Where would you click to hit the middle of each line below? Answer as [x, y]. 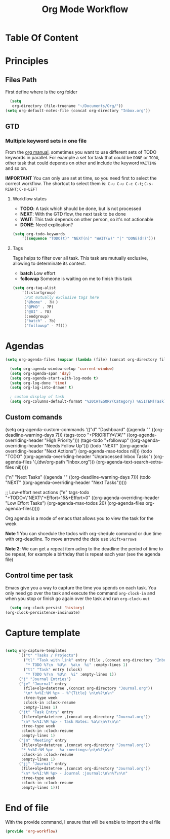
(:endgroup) [37, 316]
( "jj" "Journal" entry [42, 764]
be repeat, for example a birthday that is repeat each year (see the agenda [83, 554]
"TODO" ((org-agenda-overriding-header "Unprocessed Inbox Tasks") [79, 456]
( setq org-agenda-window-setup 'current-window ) [62, 369]
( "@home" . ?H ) [41, 302]
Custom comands [34, 417]
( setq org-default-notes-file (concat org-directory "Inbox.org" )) [78, 111]
